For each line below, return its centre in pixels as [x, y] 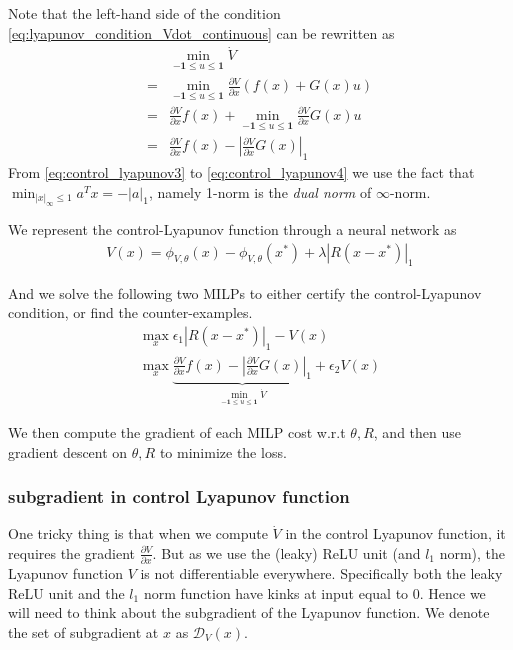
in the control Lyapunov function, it [395, 533]
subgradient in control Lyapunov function [179, 496]
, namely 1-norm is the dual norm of [260, 191]
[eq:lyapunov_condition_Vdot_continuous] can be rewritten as [201, 32]
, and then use [417, 431]
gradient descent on [68, 451]
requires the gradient [71, 552]
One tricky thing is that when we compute [138, 533]
